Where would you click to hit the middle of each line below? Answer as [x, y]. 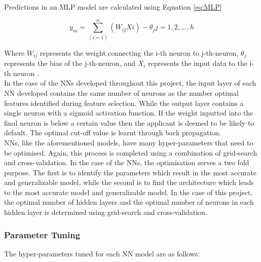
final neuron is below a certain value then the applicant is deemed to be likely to [129, 122]
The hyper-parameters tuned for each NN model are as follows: [102, 253]
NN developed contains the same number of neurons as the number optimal [121, 92]
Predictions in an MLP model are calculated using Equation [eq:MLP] [113, 7]
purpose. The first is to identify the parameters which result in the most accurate [130, 172]
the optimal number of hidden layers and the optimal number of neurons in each [129, 202]
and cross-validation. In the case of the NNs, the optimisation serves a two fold [127, 162]
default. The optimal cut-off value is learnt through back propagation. [113, 133]
